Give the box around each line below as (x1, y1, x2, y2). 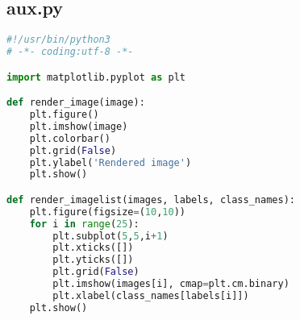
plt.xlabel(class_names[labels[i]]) (52, 289, 249, 301)
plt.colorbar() (29, 132, 110, 144)
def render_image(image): (6, 97, 145, 109)
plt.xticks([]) (52, 242, 134, 254)
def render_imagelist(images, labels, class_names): (6, 193, 295, 206)
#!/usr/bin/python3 (6, 34, 110, 46)
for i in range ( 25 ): (29, 218, 140, 230)
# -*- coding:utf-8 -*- (6, 46, 134, 58)
